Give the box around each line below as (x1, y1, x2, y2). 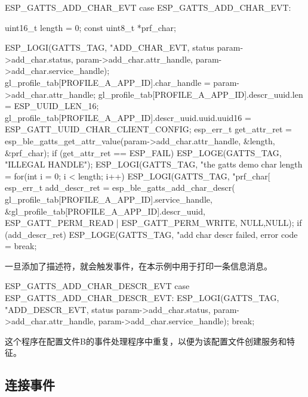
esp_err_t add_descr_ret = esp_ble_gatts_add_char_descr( (5, 181, 235, 194)
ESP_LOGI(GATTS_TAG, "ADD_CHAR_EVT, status (5, 41, 214, 54)
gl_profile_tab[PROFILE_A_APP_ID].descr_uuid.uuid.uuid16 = (5, 111, 251, 123)
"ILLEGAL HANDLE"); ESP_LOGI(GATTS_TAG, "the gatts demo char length (5, 158, 303, 170)
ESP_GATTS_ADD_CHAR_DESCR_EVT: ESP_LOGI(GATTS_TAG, (5, 291, 279, 304)
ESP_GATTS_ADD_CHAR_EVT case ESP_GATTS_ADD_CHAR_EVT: (5, 1, 291, 13)
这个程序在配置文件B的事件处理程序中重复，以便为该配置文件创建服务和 (5, 334, 287, 347)
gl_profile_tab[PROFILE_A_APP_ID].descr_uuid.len (98, 88, 303, 100)
